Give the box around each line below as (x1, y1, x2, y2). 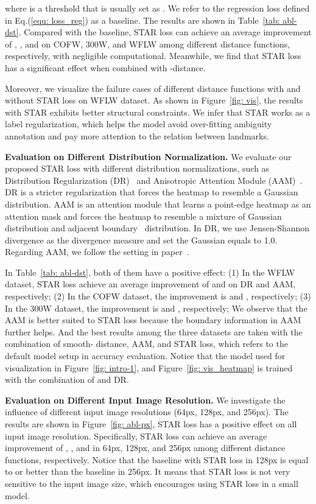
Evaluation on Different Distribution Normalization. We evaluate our (5, 150, 292, 163)
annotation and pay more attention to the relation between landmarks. (5, 129, 269, 142)
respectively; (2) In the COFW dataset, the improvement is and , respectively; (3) (5, 290, 311, 303)
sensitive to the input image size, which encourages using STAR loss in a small (5, 477, 298, 489)
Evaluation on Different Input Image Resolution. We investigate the (5, 393, 286, 406)
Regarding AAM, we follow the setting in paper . (5, 245, 189, 258)
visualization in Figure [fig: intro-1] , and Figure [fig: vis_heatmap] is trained (5, 361, 293, 374)
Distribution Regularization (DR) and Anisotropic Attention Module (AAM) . (5, 173, 303, 186)
